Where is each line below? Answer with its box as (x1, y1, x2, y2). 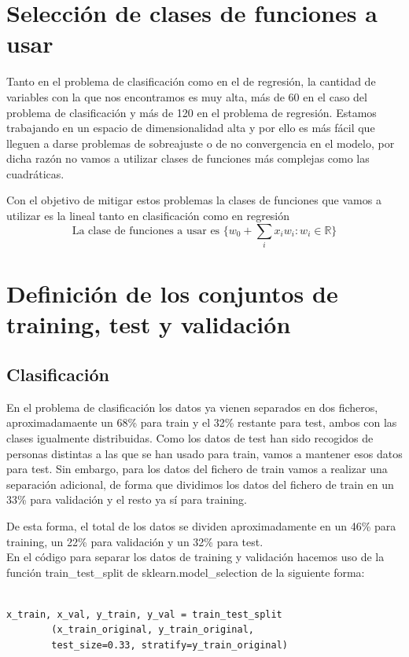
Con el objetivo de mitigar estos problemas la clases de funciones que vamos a (6, 192, 381, 208)
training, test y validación (6, 308, 291, 340)
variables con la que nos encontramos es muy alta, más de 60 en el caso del (6, 88, 367, 105)
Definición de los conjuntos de (6, 277, 338, 310)
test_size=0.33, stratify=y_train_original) (51, 640, 288, 651)
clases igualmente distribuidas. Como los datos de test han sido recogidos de (6, 429, 374, 446)
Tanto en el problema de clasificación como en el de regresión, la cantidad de (6, 73, 376, 90)
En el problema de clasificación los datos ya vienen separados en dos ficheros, (6, 398, 378, 415)
